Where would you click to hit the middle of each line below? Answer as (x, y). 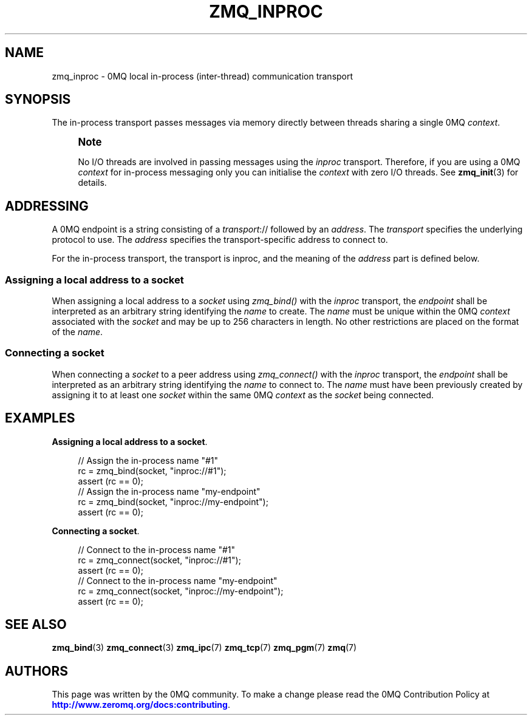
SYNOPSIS (38, 100)
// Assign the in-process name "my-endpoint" (169, 491)
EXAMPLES (40, 418)
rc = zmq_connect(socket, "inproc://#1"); (159, 560)
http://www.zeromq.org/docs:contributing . (141, 705)
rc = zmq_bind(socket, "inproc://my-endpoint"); (173, 501)
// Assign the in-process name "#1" (148, 460)
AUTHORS (37, 671)
